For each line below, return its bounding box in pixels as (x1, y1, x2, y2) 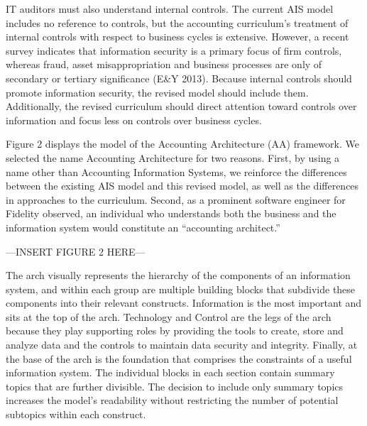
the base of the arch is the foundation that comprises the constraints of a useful (6, 351, 352, 366)
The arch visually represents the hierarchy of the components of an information (6, 268, 351, 283)
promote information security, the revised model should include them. (6, 84, 309, 99)
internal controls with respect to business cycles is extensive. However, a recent (6, 29, 349, 44)
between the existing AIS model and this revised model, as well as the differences (6, 178, 359, 193)
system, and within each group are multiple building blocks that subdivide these (6, 281, 356, 296)
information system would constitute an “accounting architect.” (6, 219, 280, 234)
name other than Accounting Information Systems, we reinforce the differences (6, 164, 347, 179)
